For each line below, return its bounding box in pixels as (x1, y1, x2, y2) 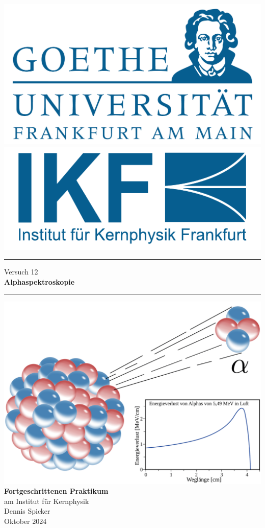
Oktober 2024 (4, 516, 47, 526)
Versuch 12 (4, 266, 38, 277)
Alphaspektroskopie (4, 276, 75, 287)
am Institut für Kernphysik (4, 495, 89, 506)
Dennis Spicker (4, 506, 50, 516)
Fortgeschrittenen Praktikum (4, 486, 109, 496)
